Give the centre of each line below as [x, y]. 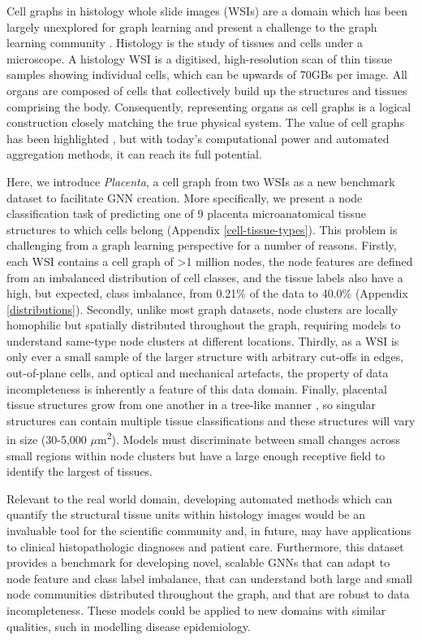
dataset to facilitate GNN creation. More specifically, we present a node [185, 197]
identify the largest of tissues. [80, 471]
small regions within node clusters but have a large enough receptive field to [196, 455]
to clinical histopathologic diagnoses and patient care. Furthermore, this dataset [205, 546]
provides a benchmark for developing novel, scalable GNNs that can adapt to [198, 562]
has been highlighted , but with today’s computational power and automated [198, 138]
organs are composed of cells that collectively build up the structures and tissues [207, 90]
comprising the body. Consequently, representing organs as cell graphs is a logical [209, 106]
